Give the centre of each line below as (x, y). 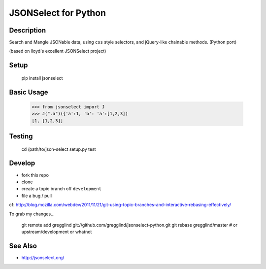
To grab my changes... (32, 214)
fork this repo (35, 175)
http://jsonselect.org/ (43, 258)
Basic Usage (29, 92)
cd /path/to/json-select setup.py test (59, 149)
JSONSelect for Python (57, 13)
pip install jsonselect (42, 78)
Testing (21, 136)
